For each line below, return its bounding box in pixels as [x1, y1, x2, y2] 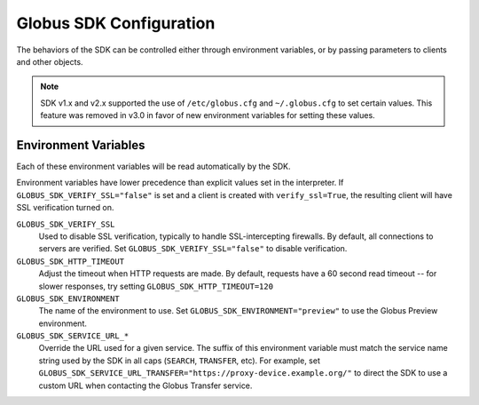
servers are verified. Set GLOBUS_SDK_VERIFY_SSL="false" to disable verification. [38, 243, 348, 254]
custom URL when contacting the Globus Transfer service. [38, 380, 253, 391]
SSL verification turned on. [16, 202, 114, 213]
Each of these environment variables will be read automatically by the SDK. [16, 161, 291, 172]
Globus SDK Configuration [16, 13, 216, 33]
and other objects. [16, 56, 83, 67]
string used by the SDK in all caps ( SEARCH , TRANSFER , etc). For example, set [38, 355, 321, 366]
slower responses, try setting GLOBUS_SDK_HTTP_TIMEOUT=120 [38, 281, 274, 291]
